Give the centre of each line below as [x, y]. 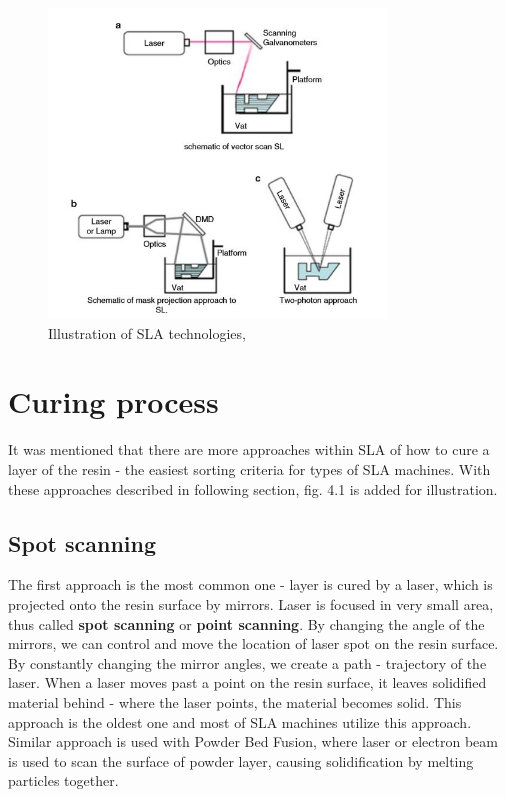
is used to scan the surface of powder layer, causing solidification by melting [241, 760]
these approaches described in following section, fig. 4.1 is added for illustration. [253, 488]
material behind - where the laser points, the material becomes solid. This [235, 701]
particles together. [63, 780]
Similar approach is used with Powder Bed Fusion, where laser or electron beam [253, 741]
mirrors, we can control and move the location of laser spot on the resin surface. [253, 643]
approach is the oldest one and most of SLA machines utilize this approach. [240, 721]
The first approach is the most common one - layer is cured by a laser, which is [250, 584]
